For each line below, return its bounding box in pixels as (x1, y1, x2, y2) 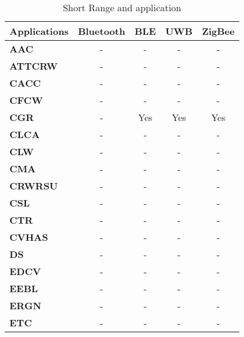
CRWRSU (9, 179, 58, 192)
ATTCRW (9, 59, 58, 73)
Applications (9, 24, 69, 38)
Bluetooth (78, 24, 125, 38)
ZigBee (202, 24, 235, 38)
